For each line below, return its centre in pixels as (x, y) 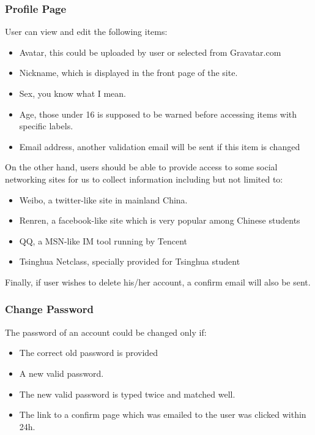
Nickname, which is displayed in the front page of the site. (128, 73)
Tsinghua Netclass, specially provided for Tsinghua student (130, 261)
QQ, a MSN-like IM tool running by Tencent (103, 240)
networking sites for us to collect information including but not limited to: (144, 179)
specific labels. (46, 126)
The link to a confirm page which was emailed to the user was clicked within (163, 414)
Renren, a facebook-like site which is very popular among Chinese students (160, 220)
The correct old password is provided (89, 353)
